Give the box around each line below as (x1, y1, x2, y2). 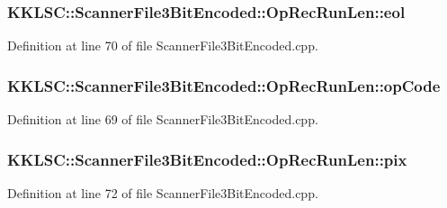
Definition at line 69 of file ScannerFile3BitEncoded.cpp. (7, 110, 318, 129)
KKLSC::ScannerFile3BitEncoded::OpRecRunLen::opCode (7, 74, 441, 96)
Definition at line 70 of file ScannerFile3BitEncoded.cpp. (7, 36, 318, 55)
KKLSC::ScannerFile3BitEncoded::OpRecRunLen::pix (7, 148, 407, 170)
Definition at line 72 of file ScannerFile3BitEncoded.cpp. (7, 183, 318, 202)
